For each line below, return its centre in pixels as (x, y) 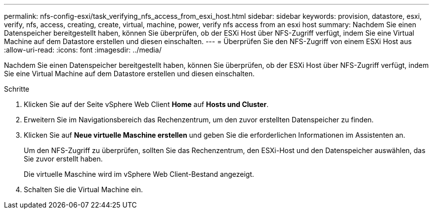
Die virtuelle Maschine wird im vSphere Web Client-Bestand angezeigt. (139, 174)
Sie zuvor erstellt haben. (63, 159)
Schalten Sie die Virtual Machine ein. (84, 189)
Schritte (17, 89)
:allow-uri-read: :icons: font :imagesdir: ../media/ (83, 50)
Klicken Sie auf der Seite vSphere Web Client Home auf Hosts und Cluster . (146, 104)
